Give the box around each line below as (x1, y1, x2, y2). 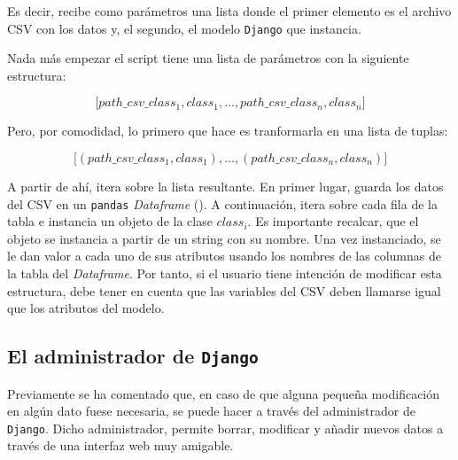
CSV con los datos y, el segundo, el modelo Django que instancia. (7, 19, 361, 37)
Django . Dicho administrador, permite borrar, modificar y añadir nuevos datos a (7, 418, 444, 437)
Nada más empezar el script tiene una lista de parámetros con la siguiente (7, 49, 409, 67)
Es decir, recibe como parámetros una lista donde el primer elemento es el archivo (7, 2, 452, 19)
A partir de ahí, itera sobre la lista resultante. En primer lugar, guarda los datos (7, 177, 444, 196)
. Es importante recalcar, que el (247, 212, 419, 230)
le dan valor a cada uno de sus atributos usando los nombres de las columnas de (7, 246, 441, 265)
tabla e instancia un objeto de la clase (7, 212, 213, 230)
